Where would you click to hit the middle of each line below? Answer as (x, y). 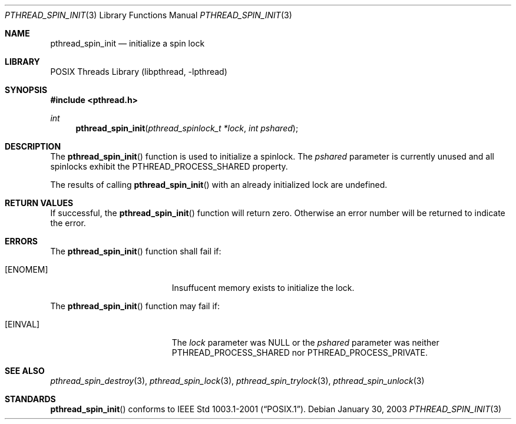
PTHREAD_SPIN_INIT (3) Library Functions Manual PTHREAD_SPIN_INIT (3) (148, 15)
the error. (68, 223)
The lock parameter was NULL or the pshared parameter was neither (305, 342)
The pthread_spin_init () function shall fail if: (136, 251)
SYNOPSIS (26, 90)
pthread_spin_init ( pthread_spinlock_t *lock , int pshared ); (187, 128)
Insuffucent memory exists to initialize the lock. (263, 288)
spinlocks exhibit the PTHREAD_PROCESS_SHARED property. (169, 166)
